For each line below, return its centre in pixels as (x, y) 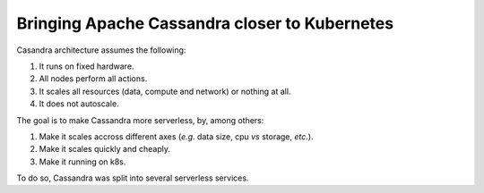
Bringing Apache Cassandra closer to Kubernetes (205, 23)
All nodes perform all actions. (93, 79)
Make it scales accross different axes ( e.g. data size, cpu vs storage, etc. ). (176, 136)
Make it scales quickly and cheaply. (104, 149)
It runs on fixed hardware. (86, 66)
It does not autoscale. (79, 104)
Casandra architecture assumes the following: (101, 50)
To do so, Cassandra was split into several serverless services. (133, 178)
